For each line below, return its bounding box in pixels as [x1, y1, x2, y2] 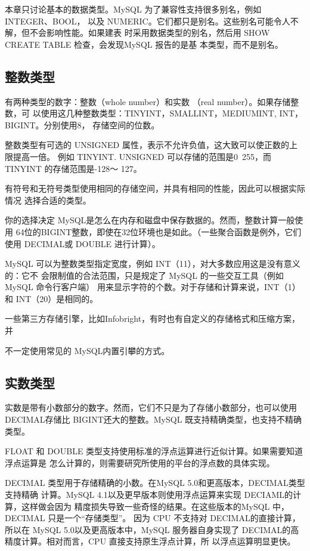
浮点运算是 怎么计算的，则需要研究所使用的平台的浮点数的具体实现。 [5, 456, 275, 469]
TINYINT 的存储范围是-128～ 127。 [5, 162, 142, 174]
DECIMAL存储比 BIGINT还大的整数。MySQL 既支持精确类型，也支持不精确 [5, 413, 302, 426]
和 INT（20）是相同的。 [5, 292, 98, 304]
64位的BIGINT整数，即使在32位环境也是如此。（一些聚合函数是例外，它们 [15, 225, 302, 238]
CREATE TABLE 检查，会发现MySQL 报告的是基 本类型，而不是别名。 [5, 38, 283, 50]
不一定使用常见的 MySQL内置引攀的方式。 [5, 344, 170, 356]
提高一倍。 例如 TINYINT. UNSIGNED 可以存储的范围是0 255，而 [13, 150, 271, 162]
